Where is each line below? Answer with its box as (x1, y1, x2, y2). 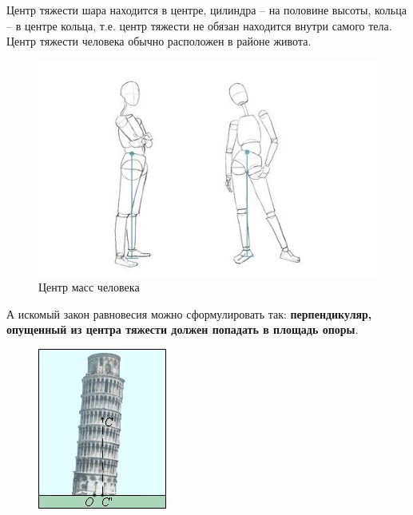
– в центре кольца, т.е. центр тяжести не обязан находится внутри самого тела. (6, 17, 392, 34)
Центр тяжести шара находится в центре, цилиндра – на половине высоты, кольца (6, 2, 407, 18)
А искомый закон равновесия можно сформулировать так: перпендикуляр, (6, 305, 372, 322)
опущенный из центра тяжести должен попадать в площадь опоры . (6, 321, 359, 338)
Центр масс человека (38, 279, 140, 295)
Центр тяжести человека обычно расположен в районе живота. (6, 33, 312, 50)
